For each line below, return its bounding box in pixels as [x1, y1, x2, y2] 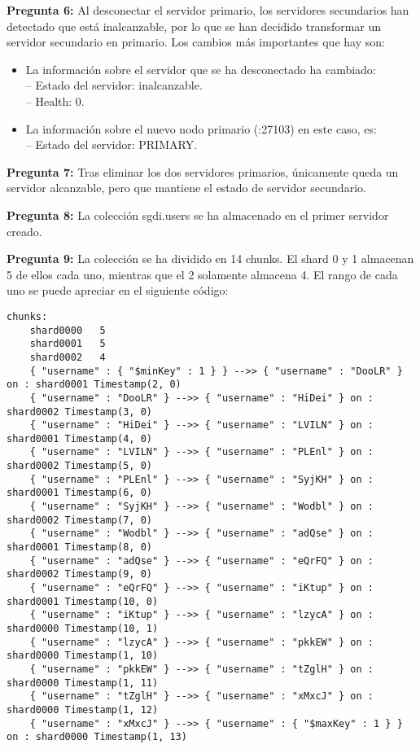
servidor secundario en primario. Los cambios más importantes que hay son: [7, 33, 385, 50]
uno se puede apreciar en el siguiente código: [7, 282, 229, 299]
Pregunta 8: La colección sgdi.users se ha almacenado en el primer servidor [7, 206, 389, 223]
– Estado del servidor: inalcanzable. [25, 77, 203, 94]
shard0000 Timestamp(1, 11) [7, 677, 159, 689]
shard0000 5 [29, 324, 106, 336]
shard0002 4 [29, 351, 106, 363]
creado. [7, 222, 42, 239]
